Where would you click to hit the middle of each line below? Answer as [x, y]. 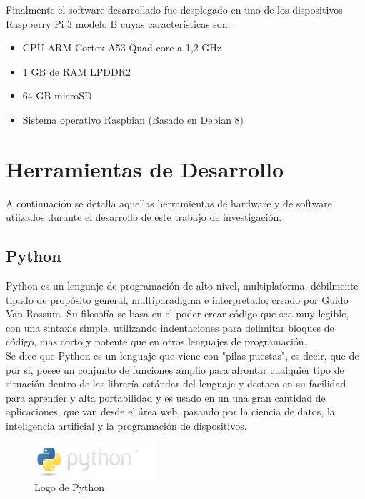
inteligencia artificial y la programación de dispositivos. [126, 426]
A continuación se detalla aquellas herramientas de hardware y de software [169, 203]
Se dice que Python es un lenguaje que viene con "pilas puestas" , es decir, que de [182, 356]
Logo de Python [70, 487]
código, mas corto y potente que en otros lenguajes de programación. [156, 341]
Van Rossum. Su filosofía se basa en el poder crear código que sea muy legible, [177, 313]
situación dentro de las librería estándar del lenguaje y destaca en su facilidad [176, 384]
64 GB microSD [57, 95]
